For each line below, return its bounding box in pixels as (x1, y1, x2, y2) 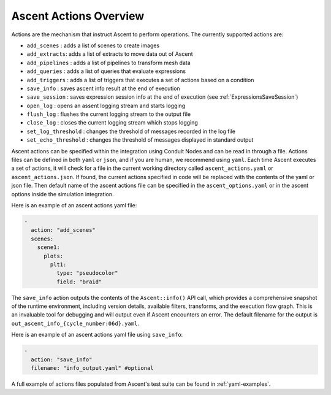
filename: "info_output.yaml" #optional (31, 365, 154, 371)
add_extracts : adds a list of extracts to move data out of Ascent (26, 50, 193, 58)
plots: (44, 252, 64, 259)
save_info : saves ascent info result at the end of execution (26, 85, 180, 92)
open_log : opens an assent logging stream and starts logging (26, 102, 186, 109)
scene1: (37, 244, 61, 251)
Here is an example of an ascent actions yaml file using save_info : (11, 331, 183, 339)
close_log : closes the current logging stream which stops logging (26, 119, 199, 126)
